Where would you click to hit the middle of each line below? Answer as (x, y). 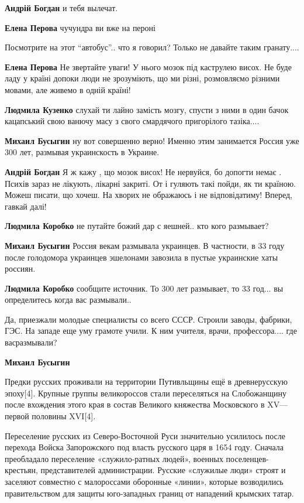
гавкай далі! (26, 206)
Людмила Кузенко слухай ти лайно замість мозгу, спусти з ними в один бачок (147, 109)
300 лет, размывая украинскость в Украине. (82, 152)
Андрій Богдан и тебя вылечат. (61, 8)
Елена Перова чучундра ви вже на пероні (80, 27)
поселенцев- (247, 458)
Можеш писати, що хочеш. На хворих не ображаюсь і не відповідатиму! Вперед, (149, 195)
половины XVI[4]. (64, 416)
